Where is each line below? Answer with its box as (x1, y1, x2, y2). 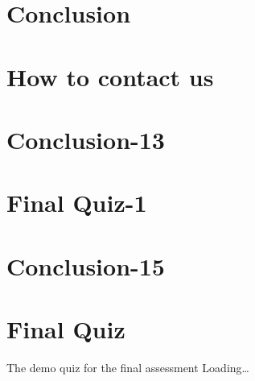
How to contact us (6, 60, 214, 93)
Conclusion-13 (6, 122, 165, 155)
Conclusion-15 (6, 249, 165, 282)
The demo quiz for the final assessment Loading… (6, 359, 249, 375)
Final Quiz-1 (6, 186, 147, 219)
